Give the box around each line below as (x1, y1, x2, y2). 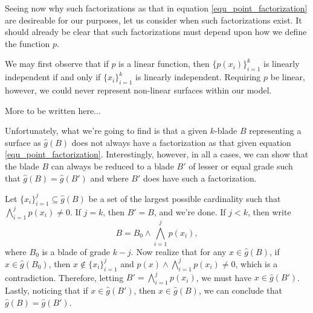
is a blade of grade (42, 245, 110, 258)
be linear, (270, 71, 305, 83)
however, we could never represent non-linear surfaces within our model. (5, 83, 272, 96)
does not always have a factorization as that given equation (71, 136, 291, 148)
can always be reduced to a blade (51, 159, 174, 172)
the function (5, 37, 50, 49)
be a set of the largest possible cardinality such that (88, 192, 281, 204)
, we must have (196, 271, 252, 283)
